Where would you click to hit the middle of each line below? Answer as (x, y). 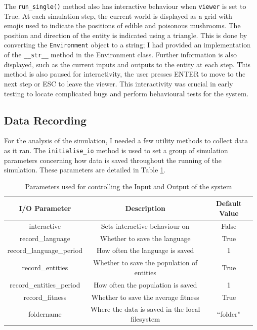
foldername (45, 314)
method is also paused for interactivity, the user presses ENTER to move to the (125, 74)
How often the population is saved (145, 284)
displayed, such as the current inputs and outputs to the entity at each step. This (127, 64)
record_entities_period (45, 284)
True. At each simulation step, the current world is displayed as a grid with (118, 16)
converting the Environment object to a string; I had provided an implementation (128, 45)
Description (145, 208)
